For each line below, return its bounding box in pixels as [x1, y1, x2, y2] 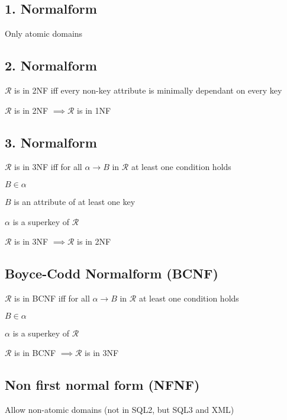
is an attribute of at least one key [14, 195, 136, 207]
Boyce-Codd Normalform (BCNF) [5, 264, 218, 283]
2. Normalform [5, 56, 97, 75]
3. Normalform [5, 133, 97, 151]
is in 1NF [77, 104, 111, 116]
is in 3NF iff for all [14, 161, 82, 173]
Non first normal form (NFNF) [5, 376, 200, 394]
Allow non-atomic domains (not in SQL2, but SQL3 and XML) [5, 403, 234, 415]
